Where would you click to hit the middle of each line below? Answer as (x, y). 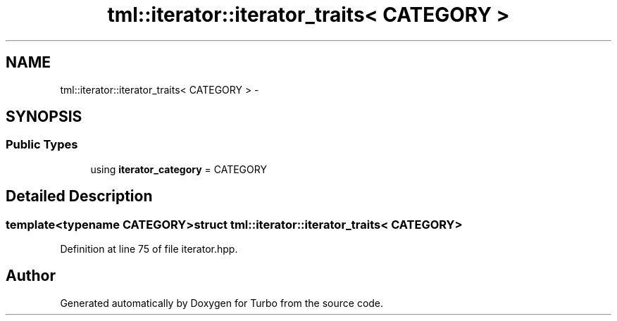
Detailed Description (79, 196)
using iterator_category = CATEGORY (179, 169)
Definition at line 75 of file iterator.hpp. (149, 249)
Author (31, 276)
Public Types (42, 145)
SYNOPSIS (44, 117)
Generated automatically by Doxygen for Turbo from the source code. (222, 303)
